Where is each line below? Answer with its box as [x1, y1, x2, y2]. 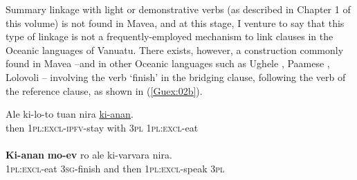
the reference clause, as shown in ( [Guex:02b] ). [6, 83, 203, 98]
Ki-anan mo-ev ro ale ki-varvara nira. [6, 147, 172, 161]
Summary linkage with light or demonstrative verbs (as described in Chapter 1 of [6, 2, 351, 16]
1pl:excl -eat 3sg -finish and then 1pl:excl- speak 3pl [6, 161, 225, 175]
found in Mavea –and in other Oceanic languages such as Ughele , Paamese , [6, 56, 330, 71]
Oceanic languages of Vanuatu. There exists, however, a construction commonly [6, 42, 344, 57]
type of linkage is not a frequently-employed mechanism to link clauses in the [6, 29, 333, 44]
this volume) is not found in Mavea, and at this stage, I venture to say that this [6, 15, 345, 30]
